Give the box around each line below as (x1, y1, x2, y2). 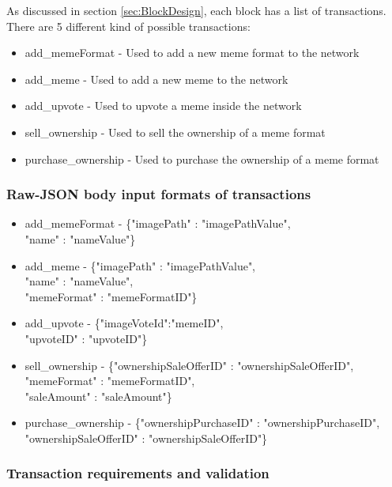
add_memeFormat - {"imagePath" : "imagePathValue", (24, 215, 291, 232)
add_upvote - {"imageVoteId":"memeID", (24, 315, 224, 331)
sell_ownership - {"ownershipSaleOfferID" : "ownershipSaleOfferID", (24, 357, 354, 373)
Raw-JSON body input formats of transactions (6, 184, 311, 204)
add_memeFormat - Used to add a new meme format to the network (24, 44, 360, 61)
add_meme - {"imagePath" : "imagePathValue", (24, 257, 256, 274)
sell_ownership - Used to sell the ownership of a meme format (24, 123, 326, 140)
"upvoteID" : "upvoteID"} (24, 330, 148, 346)
